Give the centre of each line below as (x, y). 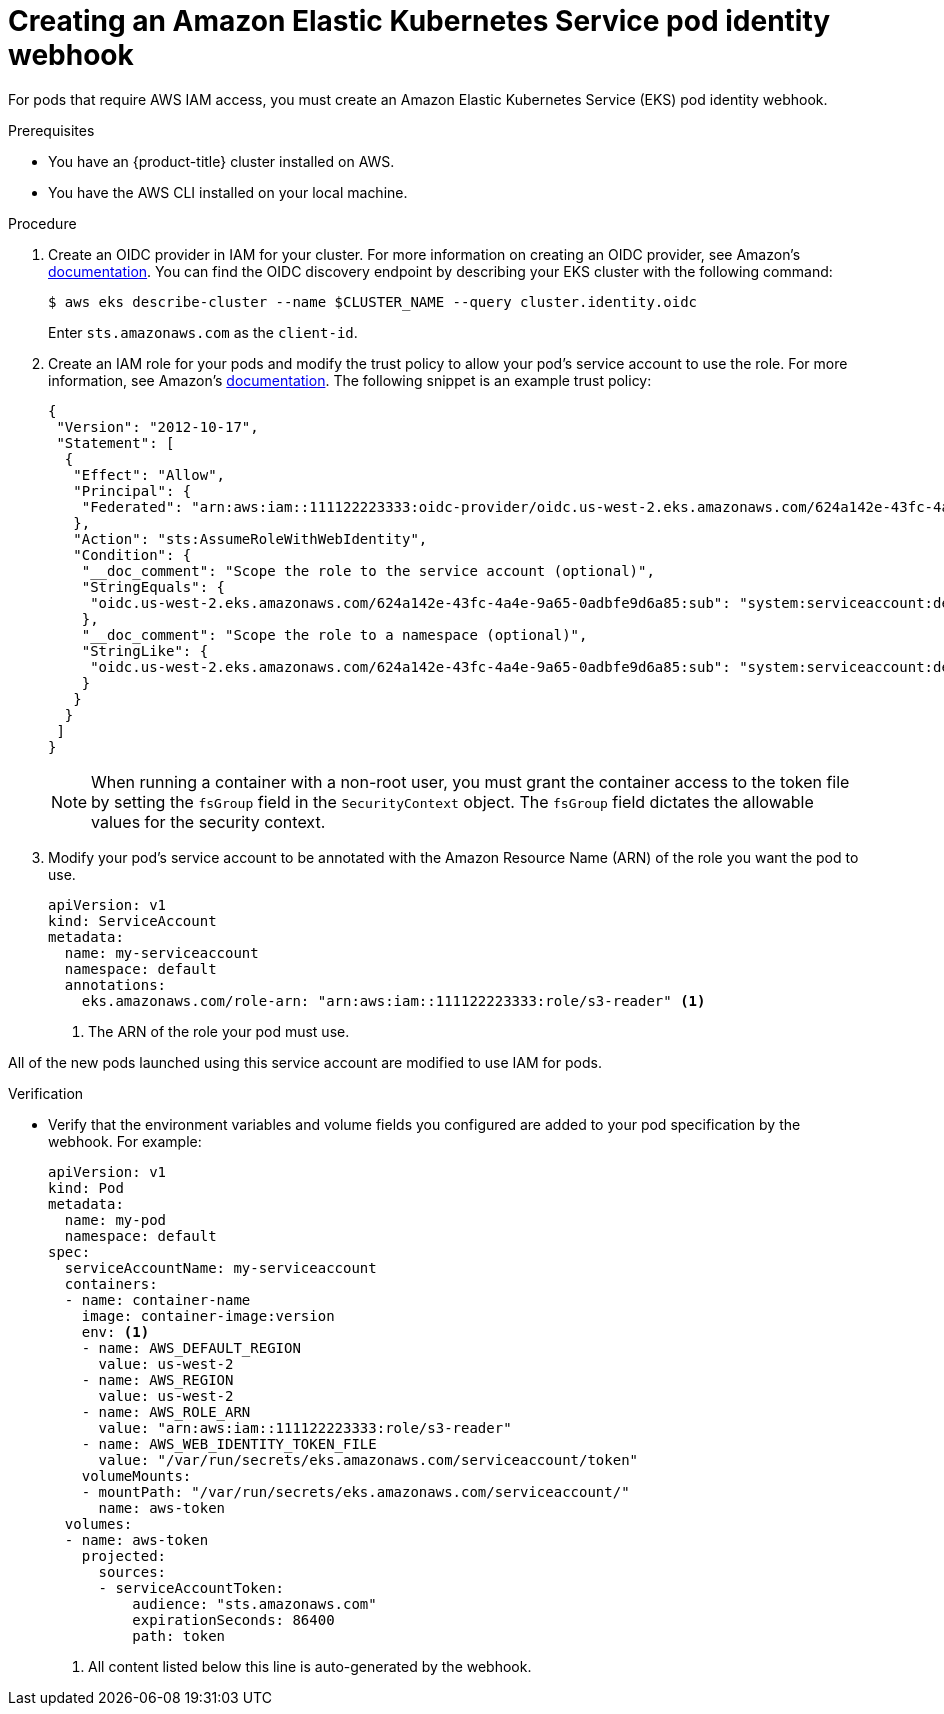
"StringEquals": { (153, 586)
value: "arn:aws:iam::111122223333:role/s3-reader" (305, 1427)
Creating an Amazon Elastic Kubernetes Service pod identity (419, 21)
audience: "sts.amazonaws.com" (254, 1603)
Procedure (42, 223)
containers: (111, 1283)
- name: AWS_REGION (157, 1379)
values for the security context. (208, 821)
